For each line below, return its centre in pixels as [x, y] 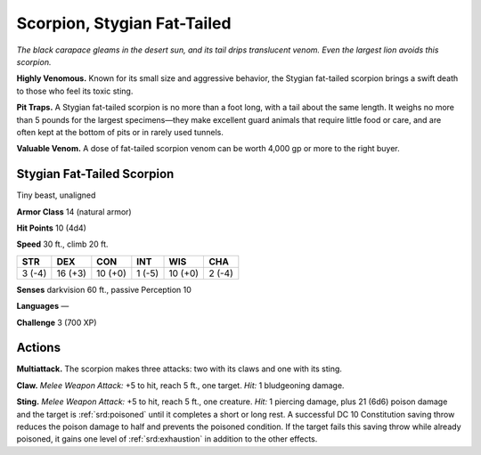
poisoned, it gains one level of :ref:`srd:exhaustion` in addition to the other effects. [167, 439]
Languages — [43, 306]
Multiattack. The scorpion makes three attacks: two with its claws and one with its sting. [179, 369]
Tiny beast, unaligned [56, 195]
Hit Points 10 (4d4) [51, 228]
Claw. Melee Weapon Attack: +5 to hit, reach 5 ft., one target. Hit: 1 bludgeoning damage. [180, 385]
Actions [39, 348]
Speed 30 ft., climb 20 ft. [62, 244]
